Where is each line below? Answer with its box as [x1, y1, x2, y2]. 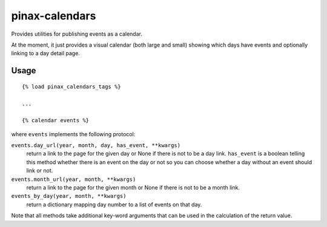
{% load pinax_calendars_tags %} [22, 83, 121, 90]
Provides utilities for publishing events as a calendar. [11, 30, 142, 38]
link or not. [26, 167, 53, 174]
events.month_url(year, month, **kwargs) [11, 176, 136, 183]
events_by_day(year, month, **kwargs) [11, 192, 127, 200]
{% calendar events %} [22, 117, 90, 124]
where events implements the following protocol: [11, 130, 136, 137]
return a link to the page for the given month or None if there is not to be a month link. [26, 184, 240, 191]
